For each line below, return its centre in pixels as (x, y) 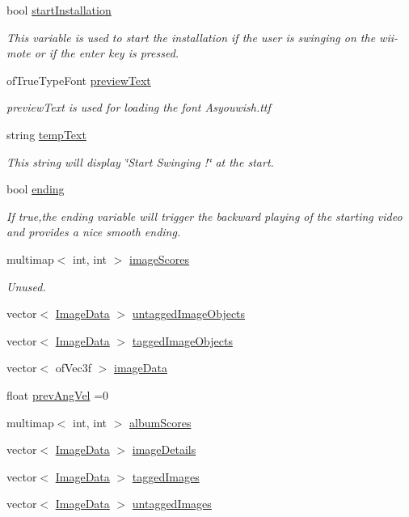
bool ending (36, 189)
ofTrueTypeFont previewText (79, 80)
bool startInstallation (59, 10)
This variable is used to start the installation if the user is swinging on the (191, 37)
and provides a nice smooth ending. (94, 232)
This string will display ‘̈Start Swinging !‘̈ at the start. (140, 161)
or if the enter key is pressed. (107, 53)
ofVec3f (74, 368)
